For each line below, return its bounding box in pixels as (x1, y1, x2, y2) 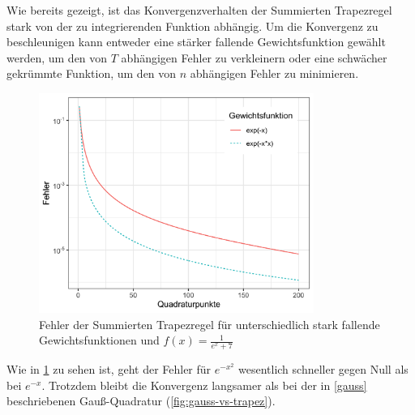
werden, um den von (6, 49, 108, 66)
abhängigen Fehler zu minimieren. (190, 65, 359, 82)
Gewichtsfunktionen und (39, 332, 160, 349)
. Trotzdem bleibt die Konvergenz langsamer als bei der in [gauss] (41, 376, 367, 393)
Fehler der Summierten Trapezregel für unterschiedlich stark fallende (39, 315, 380, 332)
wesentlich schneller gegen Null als (237, 361, 409, 378)
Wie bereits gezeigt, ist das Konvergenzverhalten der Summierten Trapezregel (6, 2, 392, 18)
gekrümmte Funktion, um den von (6, 65, 177, 82)
